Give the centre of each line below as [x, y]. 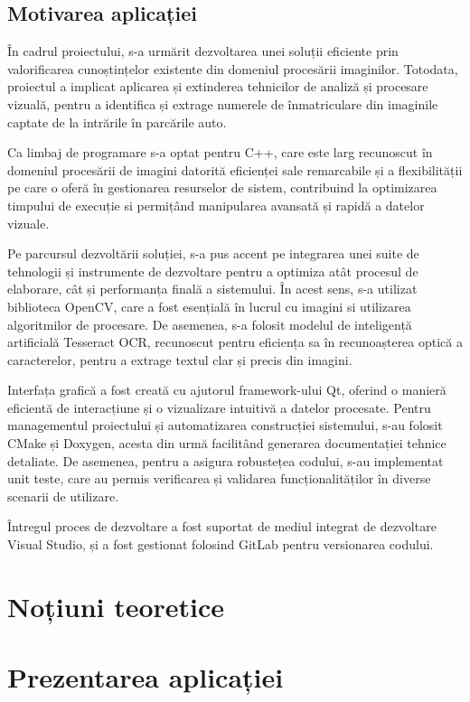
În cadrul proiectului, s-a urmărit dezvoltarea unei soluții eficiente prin [203, 51]
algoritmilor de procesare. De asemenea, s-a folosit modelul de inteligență [210, 324]
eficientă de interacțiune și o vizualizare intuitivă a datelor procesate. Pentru [219, 407]
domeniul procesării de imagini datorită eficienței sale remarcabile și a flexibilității [235, 169]
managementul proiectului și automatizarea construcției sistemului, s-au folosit [225, 425]
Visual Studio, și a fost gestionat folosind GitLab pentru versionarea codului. [221, 544]
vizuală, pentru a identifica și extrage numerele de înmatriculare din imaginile [223, 103]
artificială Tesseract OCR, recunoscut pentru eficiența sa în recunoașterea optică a [235, 342]
